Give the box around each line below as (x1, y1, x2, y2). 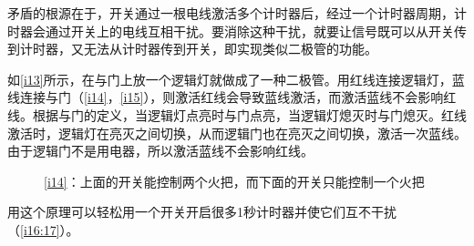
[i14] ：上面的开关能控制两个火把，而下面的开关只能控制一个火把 (44, 171, 425, 190)
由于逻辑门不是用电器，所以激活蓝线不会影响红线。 (7, 141, 314, 160)
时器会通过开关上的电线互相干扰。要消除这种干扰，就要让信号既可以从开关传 (7, 21, 467, 40)
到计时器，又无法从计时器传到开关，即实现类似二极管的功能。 (7, 39, 377, 58)
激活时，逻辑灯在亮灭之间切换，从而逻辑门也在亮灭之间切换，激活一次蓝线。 (7, 123, 467, 142)
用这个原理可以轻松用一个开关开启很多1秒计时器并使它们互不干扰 (7, 202, 397, 221)
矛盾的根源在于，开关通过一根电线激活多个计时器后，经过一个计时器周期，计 (7, 4, 467, 22)
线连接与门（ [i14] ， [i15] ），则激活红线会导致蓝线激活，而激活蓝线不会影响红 (7, 87, 457, 107)
